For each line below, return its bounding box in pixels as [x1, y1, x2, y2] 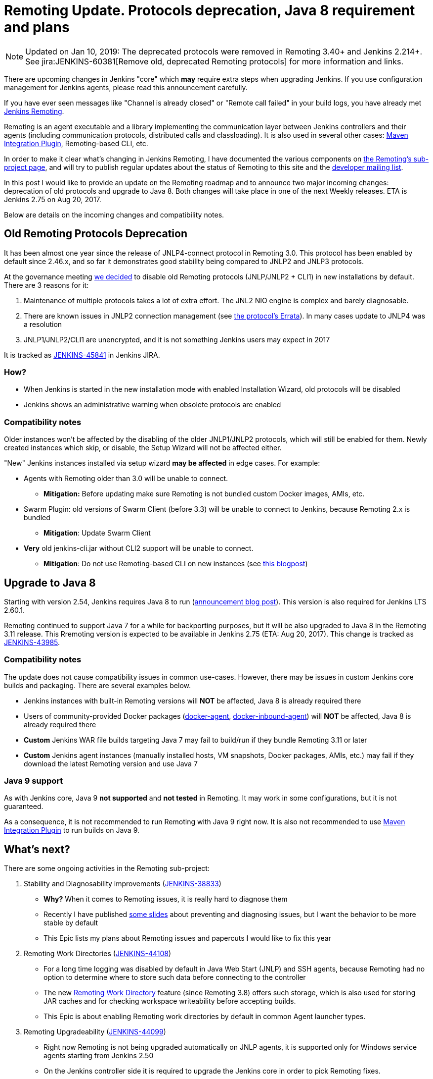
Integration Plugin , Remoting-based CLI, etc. [4, 139, 148, 148]
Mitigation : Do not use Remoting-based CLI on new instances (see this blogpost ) [43, 559, 308, 568]
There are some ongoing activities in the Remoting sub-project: [4, 864, 210, 873]
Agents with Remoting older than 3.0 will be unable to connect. [24, 474, 228, 483]
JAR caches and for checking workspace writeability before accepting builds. [43, 997, 296, 1006]
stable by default [43, 918, 98, 927]
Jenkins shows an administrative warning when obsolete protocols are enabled [24, 400, 281, 409]
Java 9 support [4, 776, 63, 786]
